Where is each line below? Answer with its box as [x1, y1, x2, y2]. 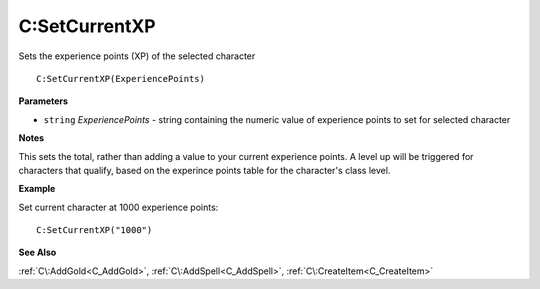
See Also [18, 246, 57, 259]
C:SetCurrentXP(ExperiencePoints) [36, 73, 205, 84]
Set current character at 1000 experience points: [18, 201, 219, 213]
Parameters [18, 95, 69, 107]
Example [18, 183, 56, 195]
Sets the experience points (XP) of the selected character [18, 50, 256, 62]
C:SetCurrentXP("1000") [36, 225, 153, 236]
